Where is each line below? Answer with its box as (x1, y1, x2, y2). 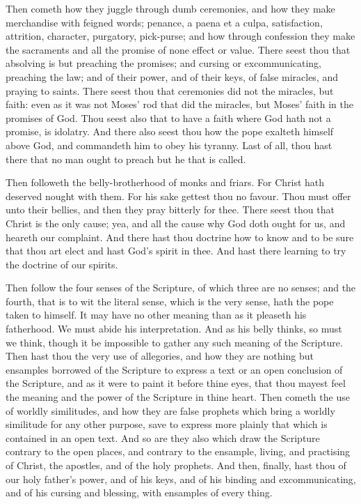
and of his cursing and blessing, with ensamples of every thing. (6, 485, 273, 500)
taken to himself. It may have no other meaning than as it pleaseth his (6, 307, 307, 322)
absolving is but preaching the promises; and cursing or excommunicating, (6, 56, 322, 70)
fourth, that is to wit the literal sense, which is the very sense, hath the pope (6, 293, 334, 308)
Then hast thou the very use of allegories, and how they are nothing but (6, 349, 314, 363)
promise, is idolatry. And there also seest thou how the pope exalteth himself (6, 124, 334, 139)
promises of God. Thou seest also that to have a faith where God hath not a (6, 110, 331, 125)
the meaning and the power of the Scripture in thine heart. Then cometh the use (6, 390, 350, 404)
